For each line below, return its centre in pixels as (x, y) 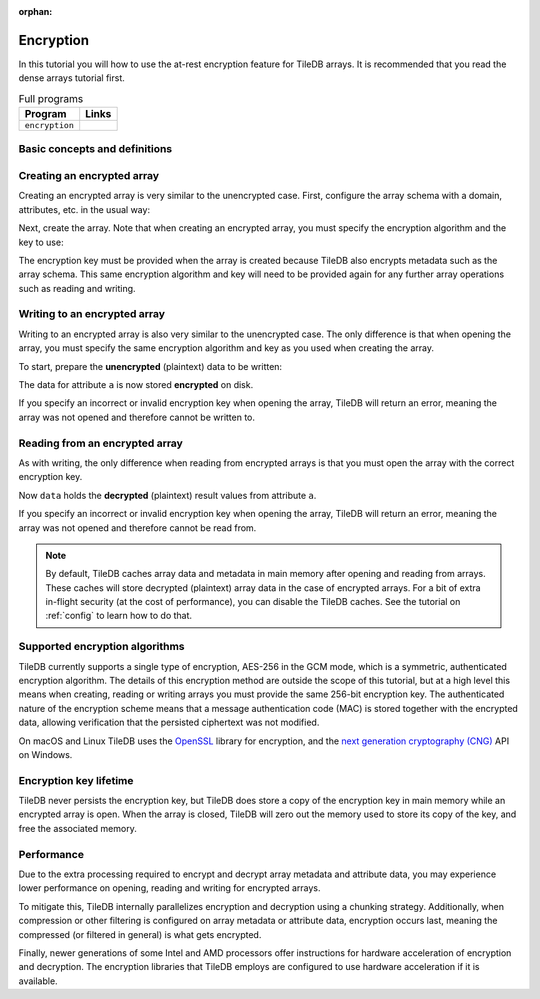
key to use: (41, 242)
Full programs (51, 98)
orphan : (35, 11)
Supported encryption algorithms (101, 647)
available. (38, 981)
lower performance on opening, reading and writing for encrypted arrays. (169, 888)
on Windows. (45, 754)
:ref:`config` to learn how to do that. (119, 616)
